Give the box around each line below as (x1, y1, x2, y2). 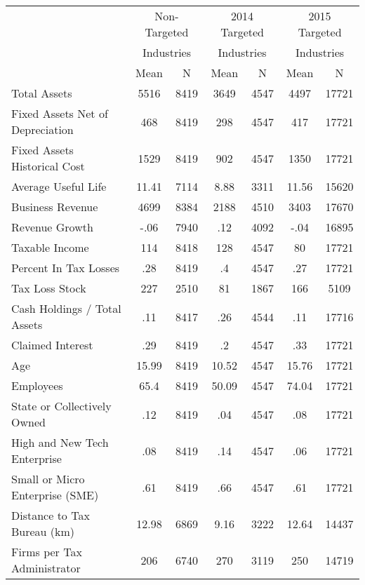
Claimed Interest (11, 337, 93, 353)
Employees (11, 377, 63, 394)
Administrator (11, 560, 81, 576)
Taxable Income (11, 239, 89, 255)
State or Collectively (11, 398, 112, 414)
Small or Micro (11, 471, 85, 487)
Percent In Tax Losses (11, 260, 120, 276)
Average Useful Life (11, 178, 107, 194)
